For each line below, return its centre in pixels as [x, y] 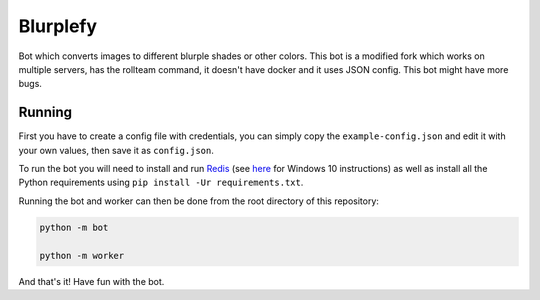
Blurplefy [58, 26]
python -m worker [82, 255]
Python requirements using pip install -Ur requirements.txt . [161, 182]
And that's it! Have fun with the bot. [91, 281]
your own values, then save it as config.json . [116, 150]
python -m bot [74, 227]
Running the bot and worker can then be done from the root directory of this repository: [199, 201]
